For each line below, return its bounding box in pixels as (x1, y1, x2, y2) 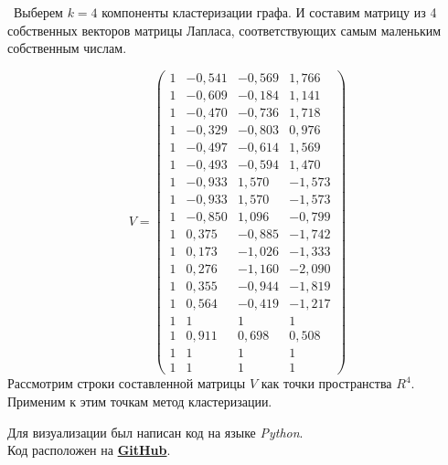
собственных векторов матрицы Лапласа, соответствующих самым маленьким (7, 20, 442, 39)
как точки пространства (261, 374, 392, 393)
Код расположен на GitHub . (7, 440, 171, 460)
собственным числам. (7, 38, 127, 58)
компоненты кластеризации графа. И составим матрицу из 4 (101, 3, 437, 21)
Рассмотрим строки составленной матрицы (7, 374, 246, 393)
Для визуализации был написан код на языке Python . (7, 422, 304, 441)
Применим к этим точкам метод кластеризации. (7, 392, 272, 410)
